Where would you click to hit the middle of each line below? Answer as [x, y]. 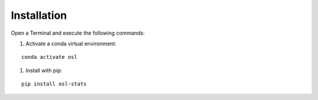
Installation [39, 15]
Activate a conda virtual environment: [71, 44]
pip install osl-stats [54, 84]
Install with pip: [44, 70]
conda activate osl [49, 57]
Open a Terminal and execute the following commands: [78, 33]
